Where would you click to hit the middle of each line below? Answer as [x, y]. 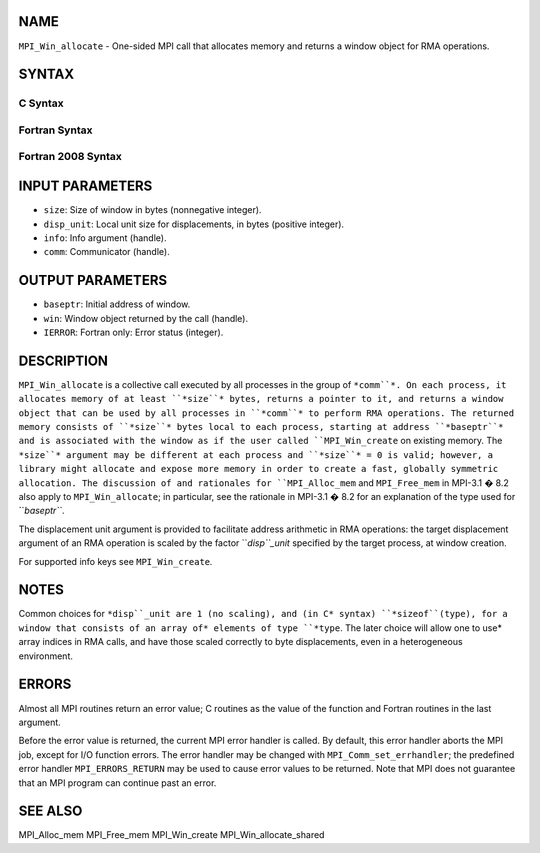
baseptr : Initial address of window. [117, 304]
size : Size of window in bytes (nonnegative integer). [152, 210]
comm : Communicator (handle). [106, 252]
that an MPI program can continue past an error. [117, 782]
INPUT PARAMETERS [85, 186]
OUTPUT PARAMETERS [93, 280]
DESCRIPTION [63, 360]
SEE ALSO [50, 811]
